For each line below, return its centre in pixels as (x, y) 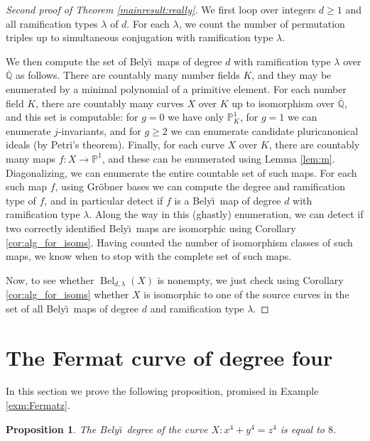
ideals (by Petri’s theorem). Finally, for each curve (115, 145)
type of (21, 200)
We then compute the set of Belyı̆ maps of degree (114, 61)
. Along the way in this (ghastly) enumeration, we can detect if (226, 214)
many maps (31, 158)
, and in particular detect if (104, 200)
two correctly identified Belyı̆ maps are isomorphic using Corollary (151, 228)
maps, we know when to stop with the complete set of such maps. (149, 256)
